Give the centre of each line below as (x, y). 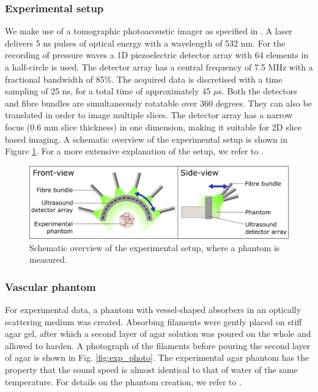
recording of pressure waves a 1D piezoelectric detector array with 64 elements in (157, 55)
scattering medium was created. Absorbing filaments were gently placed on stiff (153, 321)
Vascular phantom (50, 286)
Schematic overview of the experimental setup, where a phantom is (155, 247)
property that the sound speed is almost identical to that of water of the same (151, 369)
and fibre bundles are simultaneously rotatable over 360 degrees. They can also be (158, 103)
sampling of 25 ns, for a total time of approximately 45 (108, 91)
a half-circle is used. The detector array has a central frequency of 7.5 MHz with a (159, 67)
